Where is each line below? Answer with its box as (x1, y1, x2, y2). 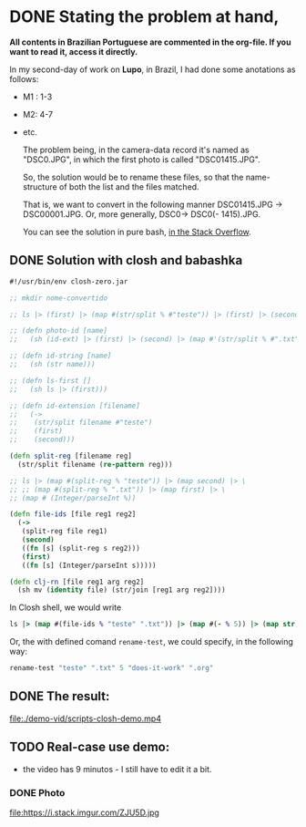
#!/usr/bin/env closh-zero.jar (9, 276, 128, 286)
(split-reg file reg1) (21, 527, 107, 536)
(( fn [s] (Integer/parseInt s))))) (21, 561, 157, 570)
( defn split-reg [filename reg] (9, 451, 132, 460)
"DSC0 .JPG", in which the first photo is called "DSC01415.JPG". (22, 153, 261, 165)
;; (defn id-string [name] (9, 351, 112, 361)
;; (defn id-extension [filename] (9, 401, 141, 410)
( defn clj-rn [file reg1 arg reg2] (9, 577, 145, 586)
